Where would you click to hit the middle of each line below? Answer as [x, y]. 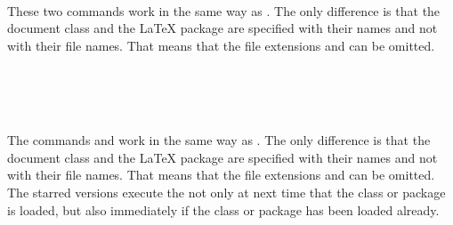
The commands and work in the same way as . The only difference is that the [219, 140]
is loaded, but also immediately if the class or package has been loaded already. [223, 209]
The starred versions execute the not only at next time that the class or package [226, 192]
